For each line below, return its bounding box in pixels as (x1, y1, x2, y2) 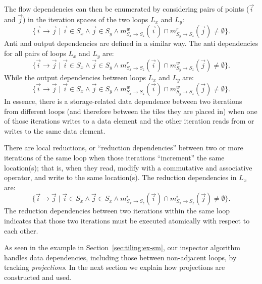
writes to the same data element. (4, 125, 106, 136)
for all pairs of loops (4, 48, 66, 59)
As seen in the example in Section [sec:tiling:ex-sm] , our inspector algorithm (4, 242, 240, 253)
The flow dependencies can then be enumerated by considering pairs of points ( (4, 4, 249, 14)
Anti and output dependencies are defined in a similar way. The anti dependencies (4, 38, 258, 48)
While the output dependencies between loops (4, 72, 146, 82)
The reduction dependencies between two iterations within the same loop (4, 205, 230, 216)
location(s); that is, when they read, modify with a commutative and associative (4, 162, 252, 173)
